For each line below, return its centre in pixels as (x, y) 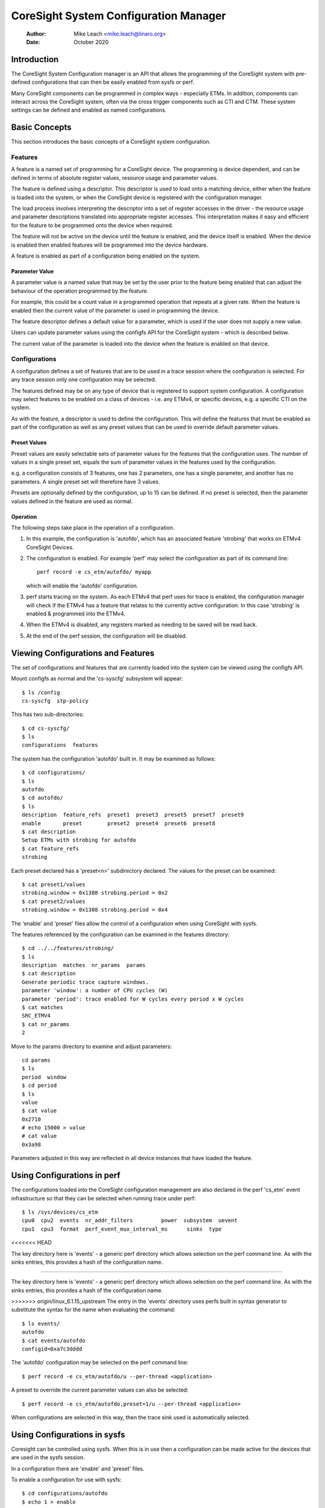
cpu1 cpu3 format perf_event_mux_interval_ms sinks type (122, 1229)
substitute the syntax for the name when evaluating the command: (93, 1310)
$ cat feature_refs (51, 848)
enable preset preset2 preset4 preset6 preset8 (119, 823)
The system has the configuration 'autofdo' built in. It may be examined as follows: (113, 759)
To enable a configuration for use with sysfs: (66, 1480)
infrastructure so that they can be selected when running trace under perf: (104, 1198)
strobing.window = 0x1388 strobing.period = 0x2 (95, 893)
